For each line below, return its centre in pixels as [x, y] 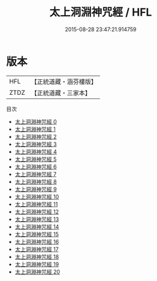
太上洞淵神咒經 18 [37, 256]
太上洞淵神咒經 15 [37, 234]
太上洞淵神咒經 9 [36, 189]
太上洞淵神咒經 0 [36, 121]
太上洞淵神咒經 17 [37, 249]
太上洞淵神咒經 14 [37, 226]
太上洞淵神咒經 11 [36, 204]
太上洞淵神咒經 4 [36, 151]
